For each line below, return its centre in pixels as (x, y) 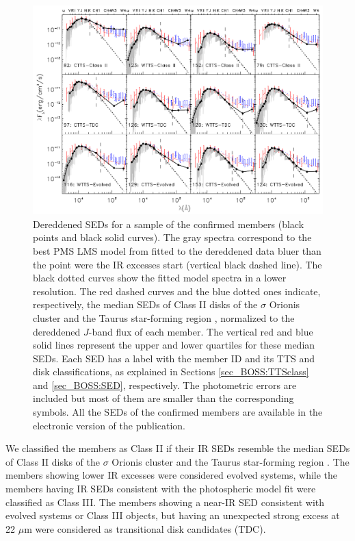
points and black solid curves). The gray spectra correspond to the (172, 237)
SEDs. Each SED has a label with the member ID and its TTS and (174, 358)
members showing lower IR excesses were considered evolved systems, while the (172, 475)
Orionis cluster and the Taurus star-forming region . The (231, 461)
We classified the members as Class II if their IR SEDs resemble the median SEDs (178, 448)
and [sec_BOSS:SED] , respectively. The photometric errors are (165, 385)
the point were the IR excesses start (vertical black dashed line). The (177, 264)
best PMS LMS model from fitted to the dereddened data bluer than (177, 250)
